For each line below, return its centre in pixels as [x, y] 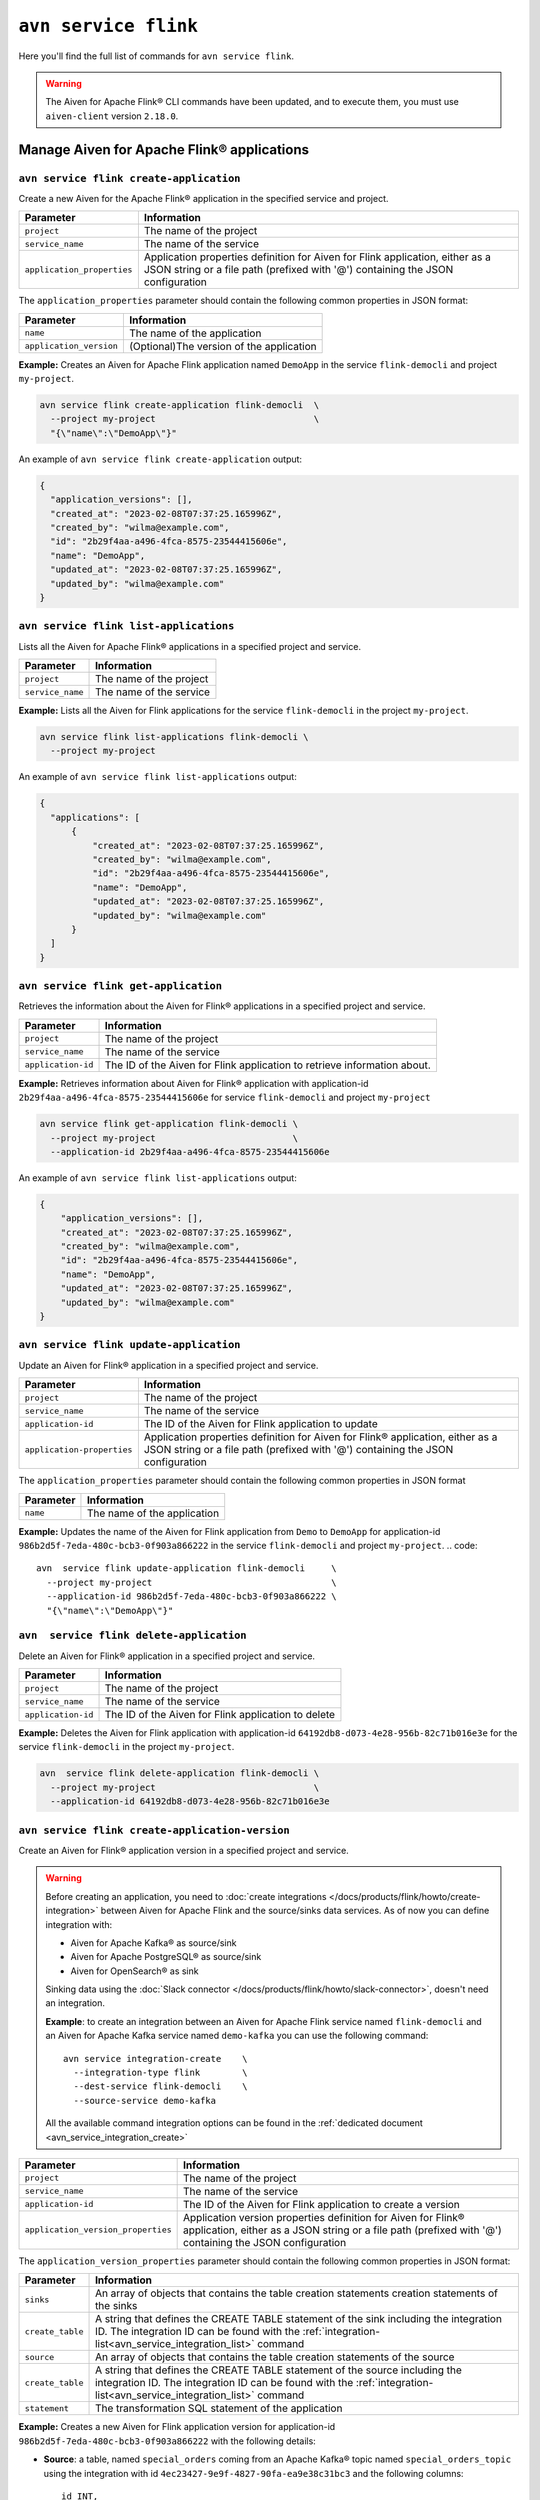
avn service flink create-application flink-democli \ [179, 405]
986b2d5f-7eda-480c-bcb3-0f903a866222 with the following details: [167, 2441]
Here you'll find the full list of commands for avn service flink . [156, 56]
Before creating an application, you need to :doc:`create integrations [186, 1896]
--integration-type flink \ [161, 2073]
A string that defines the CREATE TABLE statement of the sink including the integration [298, 2319]
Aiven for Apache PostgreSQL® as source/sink [166, 1957]
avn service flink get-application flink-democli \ [169, 1124]
